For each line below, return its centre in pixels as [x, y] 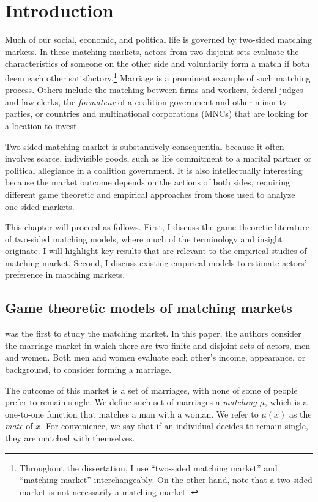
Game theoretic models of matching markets [149, 308]
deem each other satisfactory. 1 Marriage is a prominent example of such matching [158, 77]
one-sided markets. [40, 206]
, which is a [286, 402]
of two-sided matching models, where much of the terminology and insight [144, 238]
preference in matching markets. [65, 275]
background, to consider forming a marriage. [88, 369]
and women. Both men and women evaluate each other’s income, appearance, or [155, 357]
